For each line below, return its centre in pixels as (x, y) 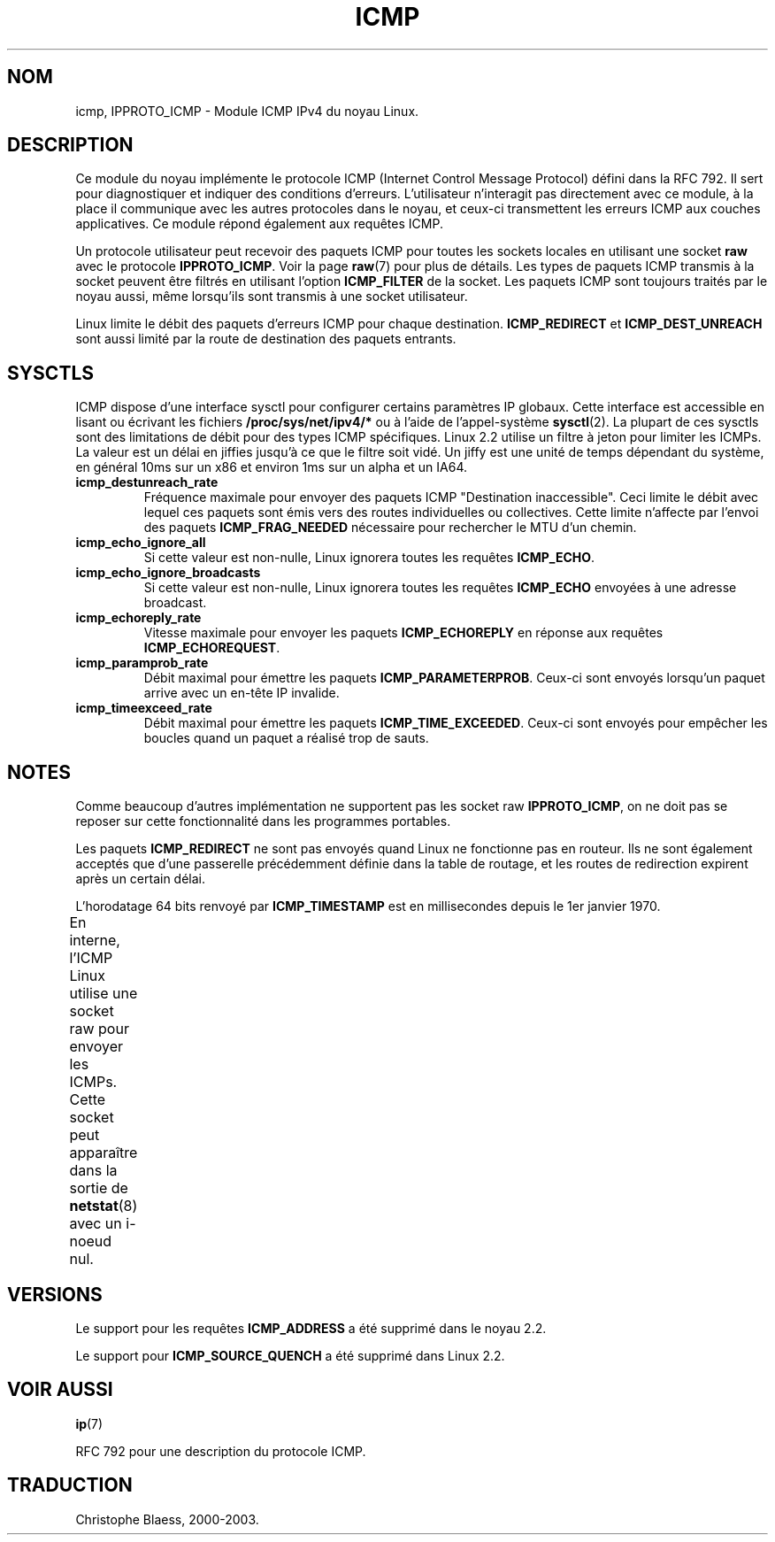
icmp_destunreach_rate (147, 482)
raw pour (99, 1029)
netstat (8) (104, 1206)
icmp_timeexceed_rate (144, 708)
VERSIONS (55, 1294)
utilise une (104, 994)
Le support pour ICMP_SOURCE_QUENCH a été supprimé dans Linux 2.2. (290, 1355)
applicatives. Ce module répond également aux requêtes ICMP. (259, 224)
